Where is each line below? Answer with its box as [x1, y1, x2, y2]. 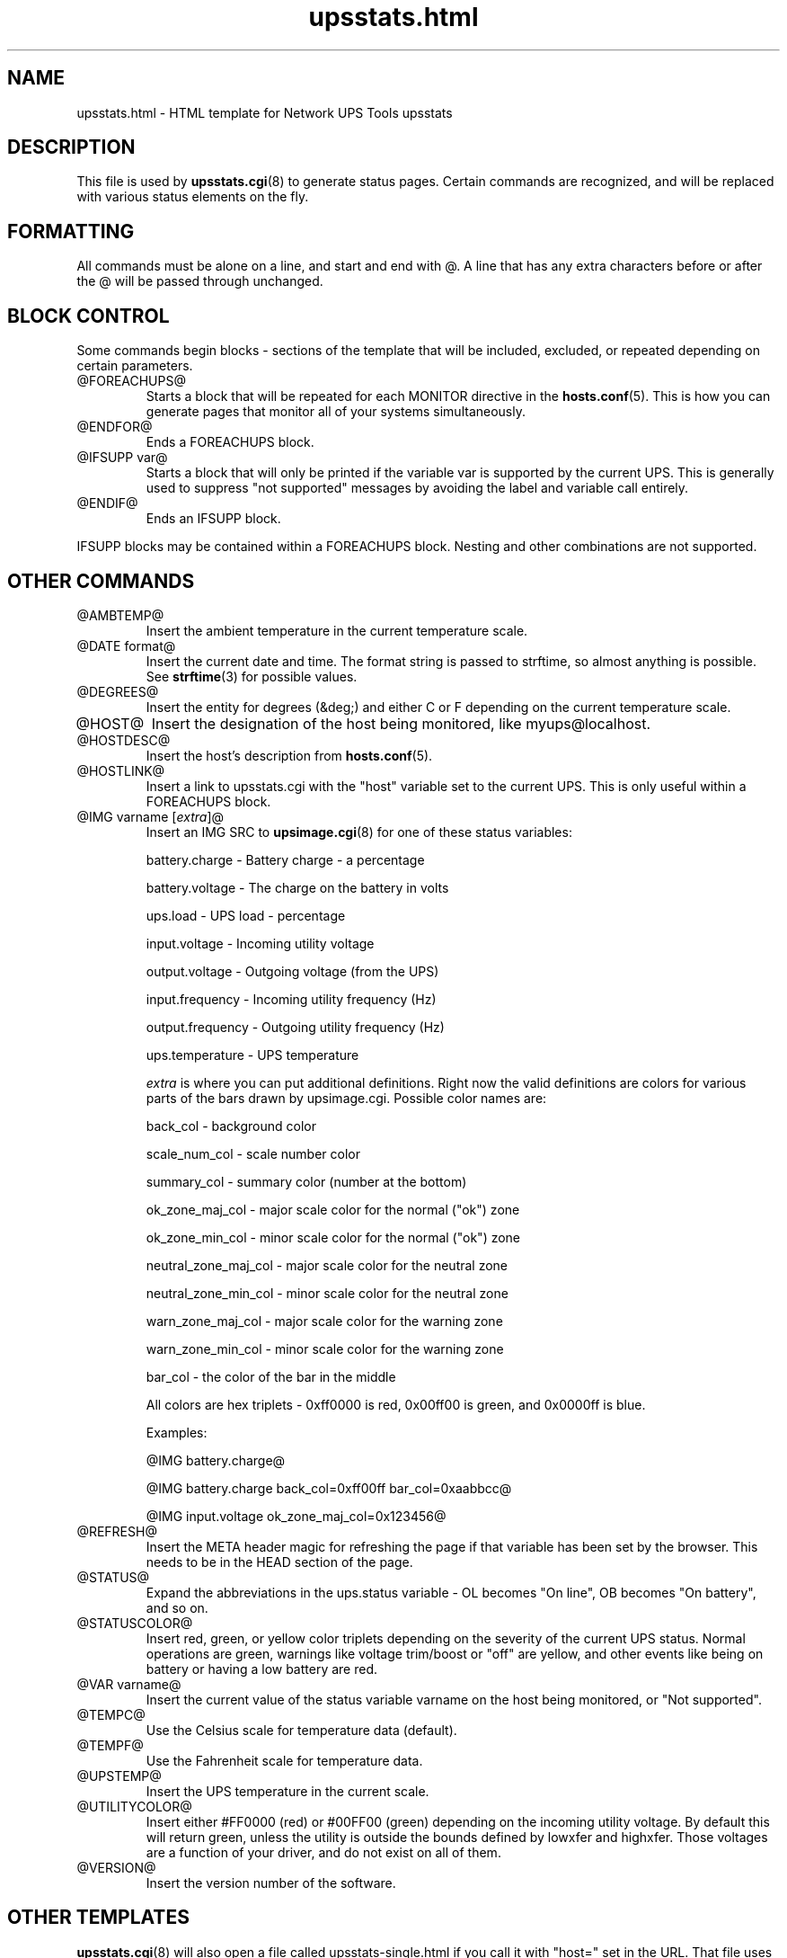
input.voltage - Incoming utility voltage [146, 935, 375, 951]
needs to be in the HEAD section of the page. [146, 1553, 413, 1570]
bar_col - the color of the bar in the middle [146, 1368, 396, 1384]
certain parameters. [76, 358, 193, 374]
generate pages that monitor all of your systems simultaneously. [146, 404, 526, 420]
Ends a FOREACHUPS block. [146, 434, 314, 450]
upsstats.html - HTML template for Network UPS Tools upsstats [76, 104, 453, 120]
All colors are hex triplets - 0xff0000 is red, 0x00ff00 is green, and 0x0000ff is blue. [146, 1396, 646, 1412]
